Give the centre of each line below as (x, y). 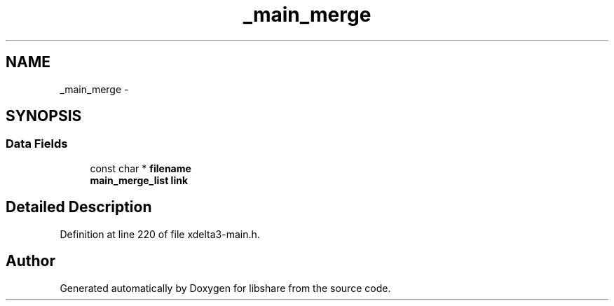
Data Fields (37, 144)
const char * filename (141, 168)
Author (30, 261)
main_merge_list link (139, 180)
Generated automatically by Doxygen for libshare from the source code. (225, 288)
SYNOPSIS (44, 116)
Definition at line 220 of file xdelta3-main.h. (160, 234)
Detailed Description (79, 207)
